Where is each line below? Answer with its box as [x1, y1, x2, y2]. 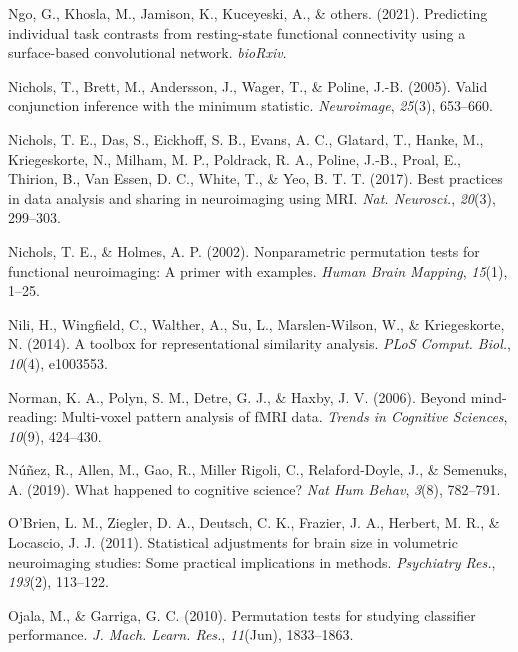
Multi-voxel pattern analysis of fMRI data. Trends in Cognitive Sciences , [61, 406, 508, 427]
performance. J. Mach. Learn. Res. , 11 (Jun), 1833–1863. [8, 624, 354, 645]
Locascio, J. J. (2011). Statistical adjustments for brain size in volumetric [8, 532, 458, 553]
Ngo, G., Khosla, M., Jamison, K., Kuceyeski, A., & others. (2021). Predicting [8, 3, 488, 23]
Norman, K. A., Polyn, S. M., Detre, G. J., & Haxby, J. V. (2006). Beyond [8, 386, 467, 407]
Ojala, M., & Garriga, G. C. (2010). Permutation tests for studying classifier [8, 604, 476, 625]
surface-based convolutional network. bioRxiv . [8, 42, 287, 63]
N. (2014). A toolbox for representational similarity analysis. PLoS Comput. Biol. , [8, 333, 511, 354]
